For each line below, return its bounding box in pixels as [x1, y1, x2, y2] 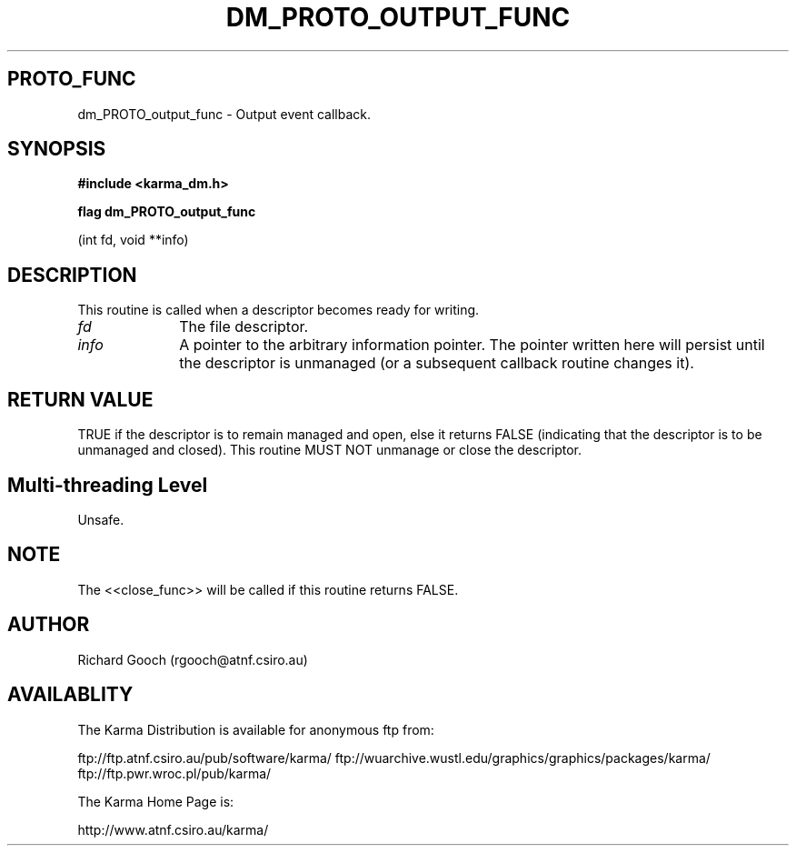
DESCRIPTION [7, 263, 137, 286]
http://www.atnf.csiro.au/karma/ [77, 821, 269, 838]
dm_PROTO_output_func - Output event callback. [77, 105, 372, 122]
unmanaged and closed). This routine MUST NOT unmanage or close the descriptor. [77, 442, 582, 458]
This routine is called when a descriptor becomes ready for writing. [77, 302, 480, 318]
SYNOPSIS [7, 137, 106, 161]
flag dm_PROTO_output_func [77, 204, 256, 220]
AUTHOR [7, 613, 90, 637]
